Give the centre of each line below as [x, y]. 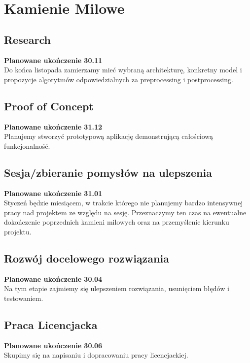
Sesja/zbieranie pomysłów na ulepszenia [108, 172]
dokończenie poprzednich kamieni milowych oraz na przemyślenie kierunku [117, 222]
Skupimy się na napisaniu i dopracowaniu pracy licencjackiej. [96, 355]
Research [27, 39]
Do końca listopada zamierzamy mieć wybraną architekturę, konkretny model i [123, 70]
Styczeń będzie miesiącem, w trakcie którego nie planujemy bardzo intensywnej [124, 203]
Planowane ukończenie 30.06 [53, 345]
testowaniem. [24, 298]
